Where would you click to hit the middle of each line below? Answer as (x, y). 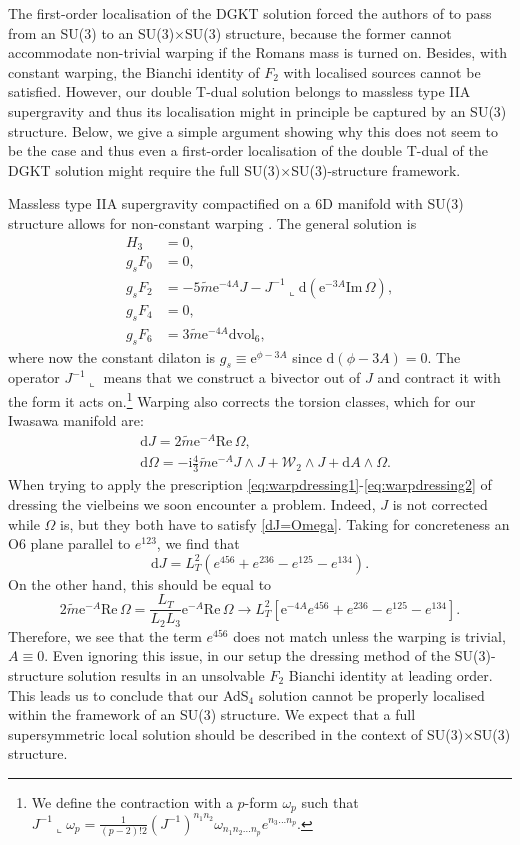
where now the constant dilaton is (112, 356)
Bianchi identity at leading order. (390, 675)
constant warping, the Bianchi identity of (134, 71)
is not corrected (440, 503)
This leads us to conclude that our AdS (128, 694)
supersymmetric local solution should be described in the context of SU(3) (236, 733)
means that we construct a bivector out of (232, 377)
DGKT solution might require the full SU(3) (144, 169)
